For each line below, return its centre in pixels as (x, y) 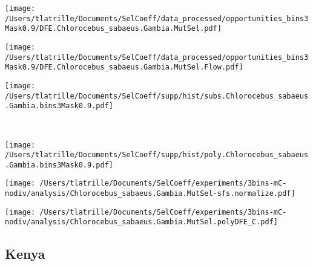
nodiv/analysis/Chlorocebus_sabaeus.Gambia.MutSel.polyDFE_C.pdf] (142, 222)
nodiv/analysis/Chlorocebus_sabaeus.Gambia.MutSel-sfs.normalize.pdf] (150, 194)
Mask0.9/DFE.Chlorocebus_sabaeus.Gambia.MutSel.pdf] (113, 29)
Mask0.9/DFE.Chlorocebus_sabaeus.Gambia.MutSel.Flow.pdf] (124, 67)
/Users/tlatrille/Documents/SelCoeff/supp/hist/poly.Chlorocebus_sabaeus (157, 155)
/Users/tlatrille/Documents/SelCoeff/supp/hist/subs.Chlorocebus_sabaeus (157, 96)
